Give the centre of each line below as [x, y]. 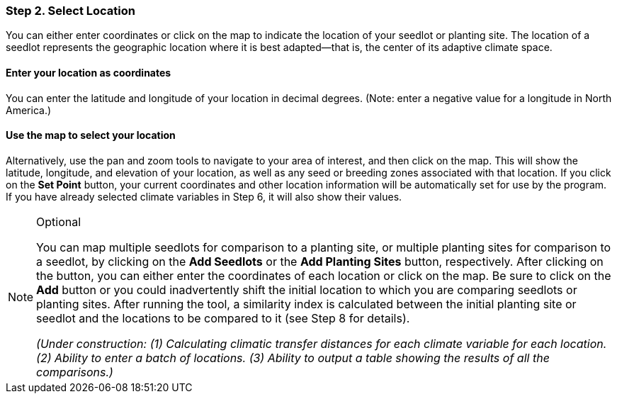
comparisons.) [75, 372]
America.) [29, 110]
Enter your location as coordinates [89, 72]
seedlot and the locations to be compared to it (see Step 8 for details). [223, 318]
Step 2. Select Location [70, 11]
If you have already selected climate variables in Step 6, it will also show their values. [204, 196]
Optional [59, 221]
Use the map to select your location [91, 135]
